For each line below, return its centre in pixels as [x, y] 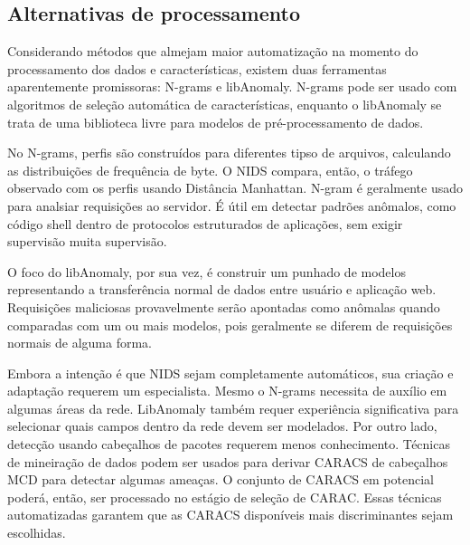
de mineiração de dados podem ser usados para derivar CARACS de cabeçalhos [228, 461]
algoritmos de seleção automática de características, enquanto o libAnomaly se [225, 104]
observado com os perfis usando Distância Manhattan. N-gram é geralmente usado [235, 188]
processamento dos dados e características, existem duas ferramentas [197, 68]
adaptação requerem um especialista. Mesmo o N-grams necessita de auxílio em [227, 391]
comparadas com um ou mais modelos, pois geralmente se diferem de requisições [230, 325]
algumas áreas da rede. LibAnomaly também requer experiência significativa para [233, 408]
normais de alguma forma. [80, 343]
